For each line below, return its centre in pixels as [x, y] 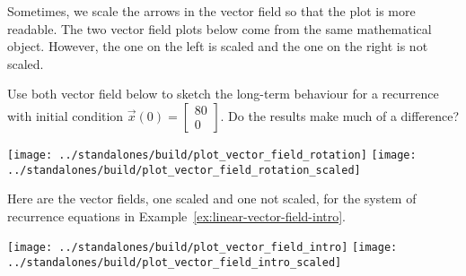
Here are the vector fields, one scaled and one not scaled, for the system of [212, 198]
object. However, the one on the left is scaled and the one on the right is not [218, 46]
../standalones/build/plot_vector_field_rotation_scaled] [184, 170]
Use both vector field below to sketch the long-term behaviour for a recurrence [223, 94]
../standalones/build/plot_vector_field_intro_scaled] [175, 263]
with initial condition [66, 115]
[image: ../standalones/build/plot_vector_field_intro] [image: [202, 248]
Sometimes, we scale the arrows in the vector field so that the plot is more [211, 11]
